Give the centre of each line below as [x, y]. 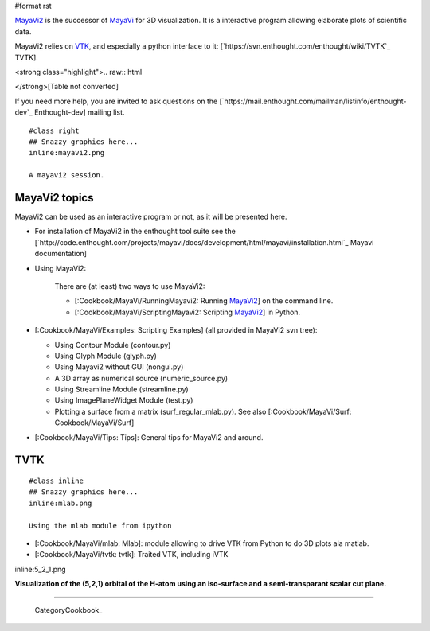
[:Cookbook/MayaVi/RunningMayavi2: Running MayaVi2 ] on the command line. [204, 301]
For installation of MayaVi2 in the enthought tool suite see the [135, 232]
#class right [54, 130]
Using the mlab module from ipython [100, 526]
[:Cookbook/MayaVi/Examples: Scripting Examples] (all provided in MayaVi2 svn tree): [176, 330]
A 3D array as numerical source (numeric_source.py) [141, 378]
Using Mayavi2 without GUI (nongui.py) [119, 367]
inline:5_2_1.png [41, 569]
